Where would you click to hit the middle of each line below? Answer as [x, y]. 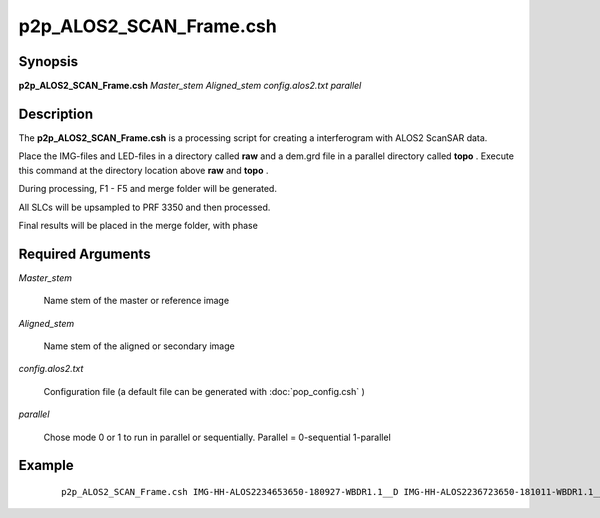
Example [46, 465]
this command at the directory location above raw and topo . [143, 170]
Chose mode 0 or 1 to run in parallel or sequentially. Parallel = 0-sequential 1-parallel [217, 437]
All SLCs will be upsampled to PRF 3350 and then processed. [144, 207]
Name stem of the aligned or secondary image [139, 346]
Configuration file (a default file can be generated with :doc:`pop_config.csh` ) [204, 391]
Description [56, 113]
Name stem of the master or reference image [136, 301]
